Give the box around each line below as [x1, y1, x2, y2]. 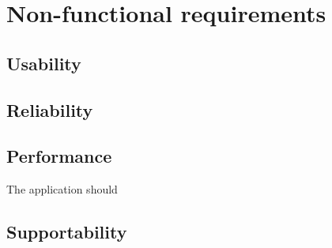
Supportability [6, 220, 127, 244]
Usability [6, 51, 81, 75]
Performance [6, 144, 112, 168]
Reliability [6, 97, 93, 122]
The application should [6, 181, 118, 197]
